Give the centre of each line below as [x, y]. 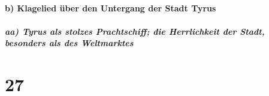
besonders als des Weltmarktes [69, 43]
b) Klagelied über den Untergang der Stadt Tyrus [111, 7]
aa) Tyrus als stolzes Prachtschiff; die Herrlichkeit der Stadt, [135, 31]
